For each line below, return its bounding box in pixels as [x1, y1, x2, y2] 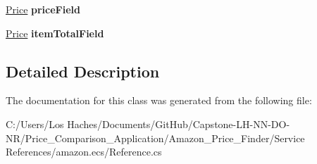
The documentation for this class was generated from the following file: [6, 93, 312, 108]
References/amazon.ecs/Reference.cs [6, 144, 162, 159]
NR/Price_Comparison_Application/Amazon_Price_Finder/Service [6, 130, 305, 145]
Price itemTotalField [6, 25, 104, 40]
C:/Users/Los [6, 116, 64, 131]
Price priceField [6, 2, 81, 16]
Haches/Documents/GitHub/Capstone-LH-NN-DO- [67, 116, 290, 131]
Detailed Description [6, 60, 160, 82]
